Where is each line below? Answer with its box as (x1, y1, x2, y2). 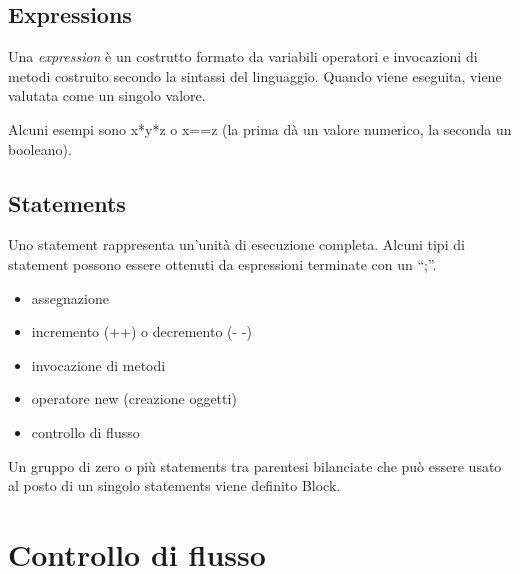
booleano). (8, 138, 72, 159)
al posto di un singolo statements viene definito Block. (8, 475, 341, 496)
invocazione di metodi (31, 354, 166, 375)
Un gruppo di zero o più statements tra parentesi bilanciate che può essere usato (8, 455, 502, 476)
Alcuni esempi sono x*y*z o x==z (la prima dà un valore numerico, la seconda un (8, 118, 512, 139)
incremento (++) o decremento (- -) (31, 321, 252, 342)
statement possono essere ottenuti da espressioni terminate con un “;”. (8, 253, 437, 274)
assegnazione (31, 287, 109, 308)
